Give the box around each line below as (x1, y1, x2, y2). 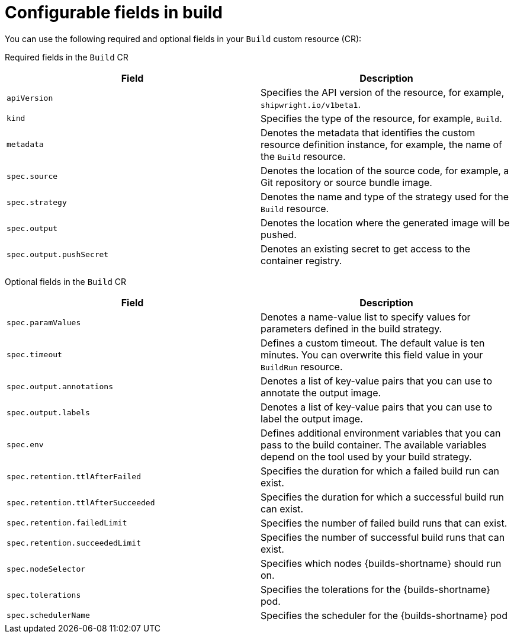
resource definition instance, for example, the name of (261, 138, 503, 150)
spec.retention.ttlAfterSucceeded (7, 498, 155, 508)
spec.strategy (7, 198, 67, 207)
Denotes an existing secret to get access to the (261, 242, 471, 255)
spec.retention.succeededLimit (7, 538, 141, 548)
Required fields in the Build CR (5, 52, 128, 62)
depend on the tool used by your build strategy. (261, 450, 472, 463)
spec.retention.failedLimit (7, 518, 127, 528)
